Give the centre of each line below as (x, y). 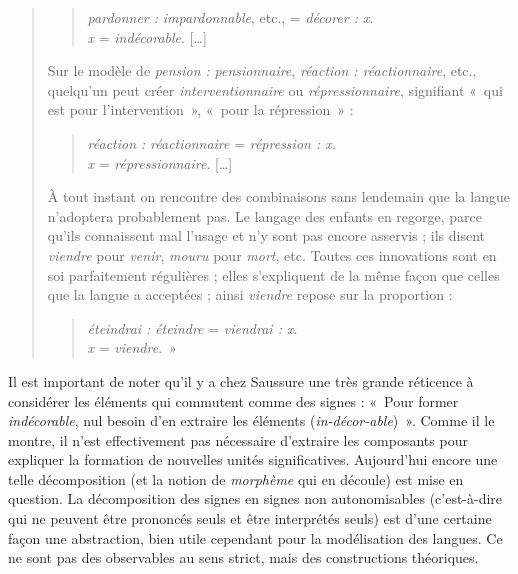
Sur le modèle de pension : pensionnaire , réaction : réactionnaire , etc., (262, 70)
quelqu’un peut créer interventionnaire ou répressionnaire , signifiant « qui (275, 89)
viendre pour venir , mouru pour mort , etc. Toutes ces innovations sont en (272, 254)
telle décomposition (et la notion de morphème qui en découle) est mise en (236, 478)
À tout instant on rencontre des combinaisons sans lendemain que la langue (278, 196)
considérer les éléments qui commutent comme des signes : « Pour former (233, 400)
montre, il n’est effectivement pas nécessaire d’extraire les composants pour (238, 439)
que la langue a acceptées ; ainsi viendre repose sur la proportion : (250, 294)
